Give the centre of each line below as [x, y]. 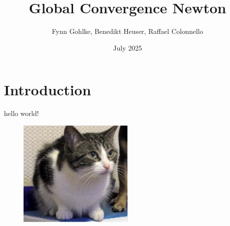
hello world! [22, 113]
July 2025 [128, 47]
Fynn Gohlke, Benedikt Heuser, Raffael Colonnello [128, 31]
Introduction [48, 90]
